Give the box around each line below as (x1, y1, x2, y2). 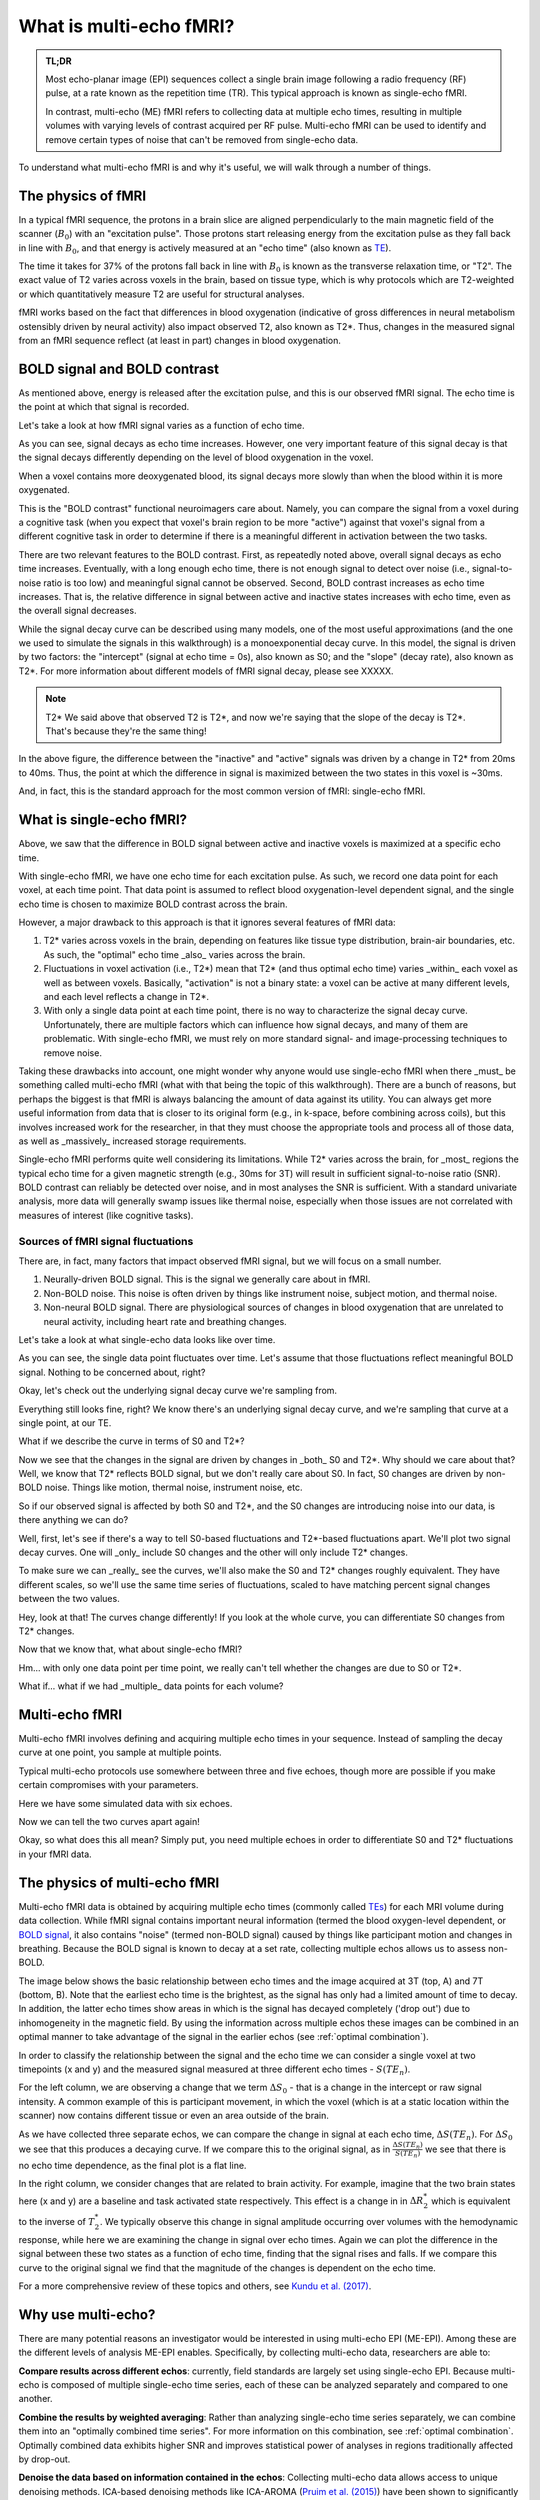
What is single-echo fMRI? (18, 811, 188, 829)
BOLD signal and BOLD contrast (18, 360, 220, 377)
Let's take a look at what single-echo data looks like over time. (18, 1333, 276, 1345)
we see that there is (425, 2143, 507, 2155)
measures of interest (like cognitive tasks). (18, 1209, 194, 1221)
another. (18, 2393, 53, 2405)
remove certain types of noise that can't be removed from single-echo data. (45, 133, 359, 145)
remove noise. (43, 1046, 102, 1059)
